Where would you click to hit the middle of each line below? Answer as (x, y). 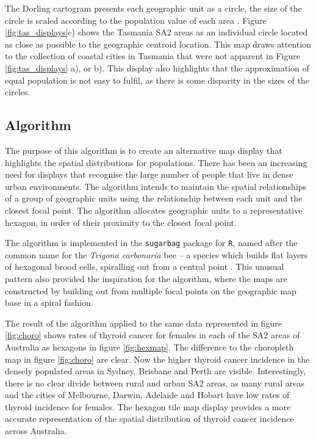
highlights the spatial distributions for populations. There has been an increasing (156, 162)
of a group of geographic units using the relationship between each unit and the (154, 198)
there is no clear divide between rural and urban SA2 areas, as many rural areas (155, 383)
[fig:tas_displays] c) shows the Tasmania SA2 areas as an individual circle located (156, 32)
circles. (18, 92)
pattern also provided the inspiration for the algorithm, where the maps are (146, 278)
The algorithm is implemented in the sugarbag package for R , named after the (151, 243)
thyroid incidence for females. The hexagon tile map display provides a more (148, 406)
